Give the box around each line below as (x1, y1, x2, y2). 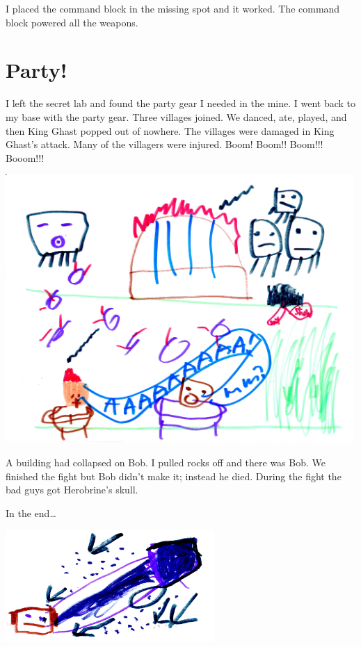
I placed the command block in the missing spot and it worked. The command (6, 1, 340, 15)
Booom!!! (6, 150, 45, 165)
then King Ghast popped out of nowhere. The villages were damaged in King (6, 123, 335, 138)
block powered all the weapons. (6, 15, 138, 29)
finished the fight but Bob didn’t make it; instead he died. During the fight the (6, 468, 342, 483)
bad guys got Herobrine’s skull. (6, 482, 138, 497)
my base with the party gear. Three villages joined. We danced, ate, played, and (6, 109, 347, 124)
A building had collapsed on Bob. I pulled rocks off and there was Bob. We (6, 455, 326, 470)
